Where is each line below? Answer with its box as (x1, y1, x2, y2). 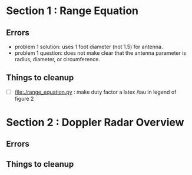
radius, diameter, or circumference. (14, 56, 100, 62)
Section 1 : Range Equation (6, 4, 138, 18)
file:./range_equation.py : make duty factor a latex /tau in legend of (14, 88, 177, 95)
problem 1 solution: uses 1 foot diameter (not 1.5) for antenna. (14, 43, 163, 50)
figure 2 (14, 95, 34, 102)
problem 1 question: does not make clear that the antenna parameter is (14, 49, 187, 57)
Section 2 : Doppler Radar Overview (6, 116, 184, 129)
